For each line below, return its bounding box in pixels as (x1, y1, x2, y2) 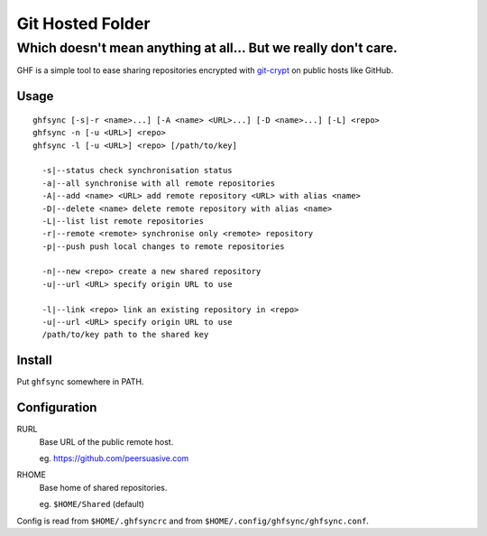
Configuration (16, 400, 97, 415)
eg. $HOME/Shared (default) (39, 499, 144, 510)
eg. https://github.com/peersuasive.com (39, 453, 189, 464)
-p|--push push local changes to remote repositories (41, 241, 285, 252)
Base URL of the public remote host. (39, 436, 174, 447)
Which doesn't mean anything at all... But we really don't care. (16, 40, 399, 56)
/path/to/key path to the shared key (41, 329, 209, 340)
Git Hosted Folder (16, 14, 151, 33)
